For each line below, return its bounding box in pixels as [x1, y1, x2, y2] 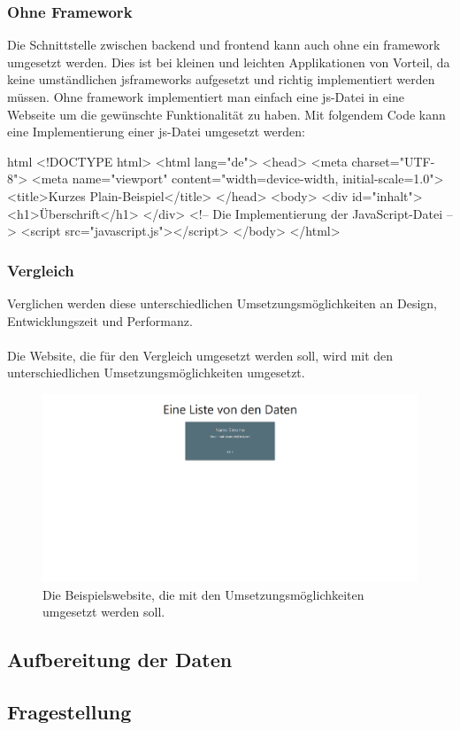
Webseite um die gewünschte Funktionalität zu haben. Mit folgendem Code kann [7, 105, 446, 123]
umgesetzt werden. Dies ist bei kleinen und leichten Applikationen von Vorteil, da [7, 52, 450, 71]
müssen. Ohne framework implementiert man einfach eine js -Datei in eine [7, 88, 404, 105]
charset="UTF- [351, 151, 435, 170]
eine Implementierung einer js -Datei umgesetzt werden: [7, 122, 305, 141]
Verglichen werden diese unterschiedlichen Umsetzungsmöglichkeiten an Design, [7, 293, 437, 312]
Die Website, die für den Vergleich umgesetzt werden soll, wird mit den [7, 346, 394, 364]
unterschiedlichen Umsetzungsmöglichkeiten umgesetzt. [7, 363, 305, 382]
